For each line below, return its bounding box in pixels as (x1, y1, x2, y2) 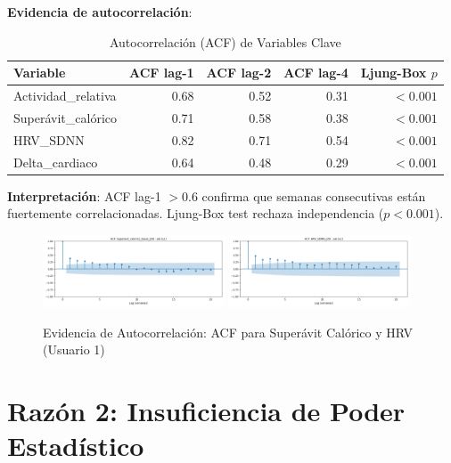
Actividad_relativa (13, 86, 117, 105)
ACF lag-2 (206, 63, 272, 82)
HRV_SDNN (13, 130, 85, 149)
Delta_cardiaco (13, 152, 98, 171)
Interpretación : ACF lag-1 (7, 186, 161, 205)
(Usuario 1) (43, 340, 105, 359)
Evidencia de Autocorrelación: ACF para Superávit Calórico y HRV (43, 322, 413, 341)
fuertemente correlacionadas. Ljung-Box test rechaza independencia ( (7, 204, 384, 223)
